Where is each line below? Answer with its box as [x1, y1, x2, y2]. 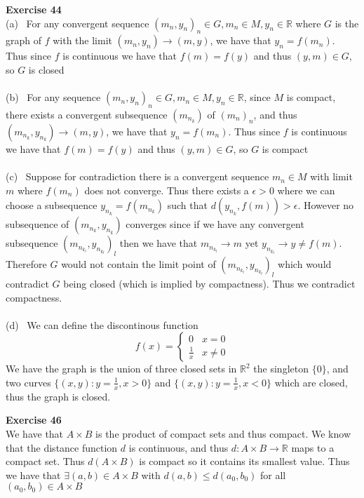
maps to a [291, 440, 335, 455]
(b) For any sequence [6, 90, 101, 105]
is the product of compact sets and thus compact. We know [95, 426, 351, 440]
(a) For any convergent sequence [6, 15, 149, 30]
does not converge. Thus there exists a [84, 182, 249, 197]
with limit [310, 169, 353, 184]
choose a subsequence [6, 198, 97, 213]
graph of [6, 33, 42, 48]
